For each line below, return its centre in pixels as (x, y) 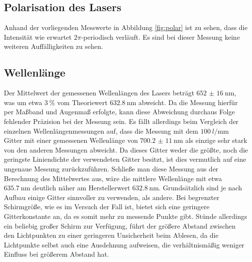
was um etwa (23, 102)
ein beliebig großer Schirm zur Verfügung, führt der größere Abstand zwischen (120, 225)
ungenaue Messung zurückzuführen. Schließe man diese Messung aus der (111, 168)
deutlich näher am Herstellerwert (81, 188)
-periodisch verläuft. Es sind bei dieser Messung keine (160, 37)
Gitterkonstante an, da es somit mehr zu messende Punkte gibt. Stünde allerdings (126, 216)
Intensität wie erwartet (38, 37)
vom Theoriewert (82, 102)
